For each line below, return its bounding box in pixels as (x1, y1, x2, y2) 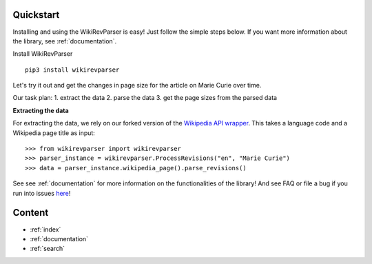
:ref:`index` (30, 225, 61, 234)
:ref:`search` (30, 245, 65, 253)
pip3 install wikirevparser (25, 65, 120, 74)
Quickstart (12, 9, 60, 21)
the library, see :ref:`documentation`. (12, 37, 117, 45)
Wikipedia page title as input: (12, 128, 96, 137)
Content (12, 207, 49, 219)
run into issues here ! (12, 189, 71, 197)
